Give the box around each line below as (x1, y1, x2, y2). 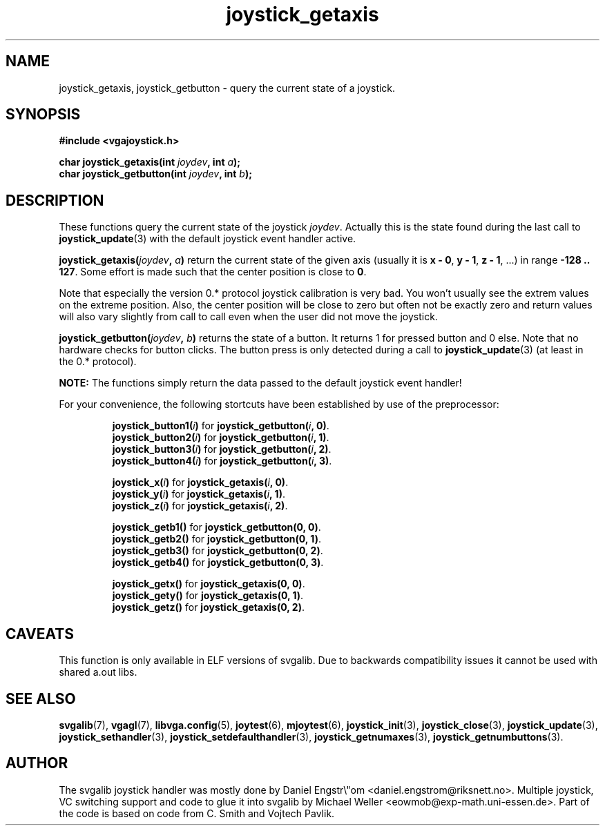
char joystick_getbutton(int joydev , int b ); (59, 168, 253, 180)
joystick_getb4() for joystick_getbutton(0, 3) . (112, 556, 324, 569)
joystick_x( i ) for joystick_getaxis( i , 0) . (112, 476, 289, 489)
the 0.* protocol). (59, 355, 137, 368)
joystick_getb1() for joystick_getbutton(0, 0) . (112, 521, 321, 534)
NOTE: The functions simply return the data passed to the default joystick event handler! (59, 377, 462, 389)
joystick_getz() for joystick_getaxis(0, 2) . (112, 601, 305, 614)
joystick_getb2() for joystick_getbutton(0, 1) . (112, 533, 321, 545)
